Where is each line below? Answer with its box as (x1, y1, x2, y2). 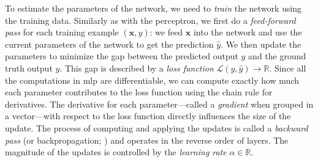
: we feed (150, 26, 183, 39)
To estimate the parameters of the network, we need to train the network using (5, 2, 302, 14)
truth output (5, 61, 53, 74)
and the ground (248, 50, 306, 62)
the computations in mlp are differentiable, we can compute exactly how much (5, 73, 300, 86)
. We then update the (221, 37, 301, 50)
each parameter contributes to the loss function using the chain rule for (5, 86, 273, 98)
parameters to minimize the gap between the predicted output (5, 50, 238, 62)
